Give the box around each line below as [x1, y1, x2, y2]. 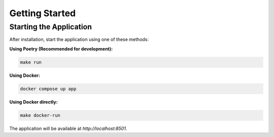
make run [20, 59, 42, 65]
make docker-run [20, 112, 61, 118]
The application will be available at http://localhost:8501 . [9, 125, 127, 131]
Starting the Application [9, 22, 92, 31]
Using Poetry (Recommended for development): [9, 45, 113, 52]
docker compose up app [20, 86, 77, 92]
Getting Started [9, 8, 76, 19]
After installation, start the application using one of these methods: [9, 36, 149, 42]
